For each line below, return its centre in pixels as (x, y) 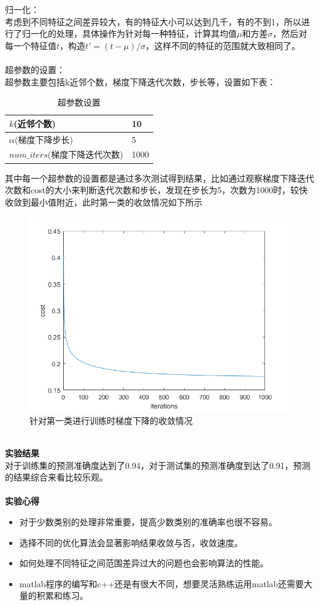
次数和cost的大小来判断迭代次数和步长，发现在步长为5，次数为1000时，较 (152, 190)
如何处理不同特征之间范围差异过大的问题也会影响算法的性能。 (144, 563)
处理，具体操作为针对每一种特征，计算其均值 (146, 33)
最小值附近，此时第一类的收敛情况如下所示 (116, 202)
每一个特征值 (31, 45)
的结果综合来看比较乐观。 (56, 477)
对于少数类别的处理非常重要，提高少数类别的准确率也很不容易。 (148, 522)
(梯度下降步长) (44, 139)
